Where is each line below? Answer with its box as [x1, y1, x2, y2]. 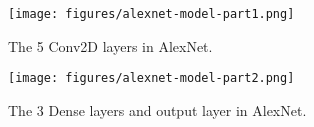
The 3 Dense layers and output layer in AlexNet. [8, 99, 307, 120]
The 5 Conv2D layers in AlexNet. [8, 35, 213, 56]
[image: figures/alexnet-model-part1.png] [8, 7, 295, 21]
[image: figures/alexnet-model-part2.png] [8, 71, 295, 86]
